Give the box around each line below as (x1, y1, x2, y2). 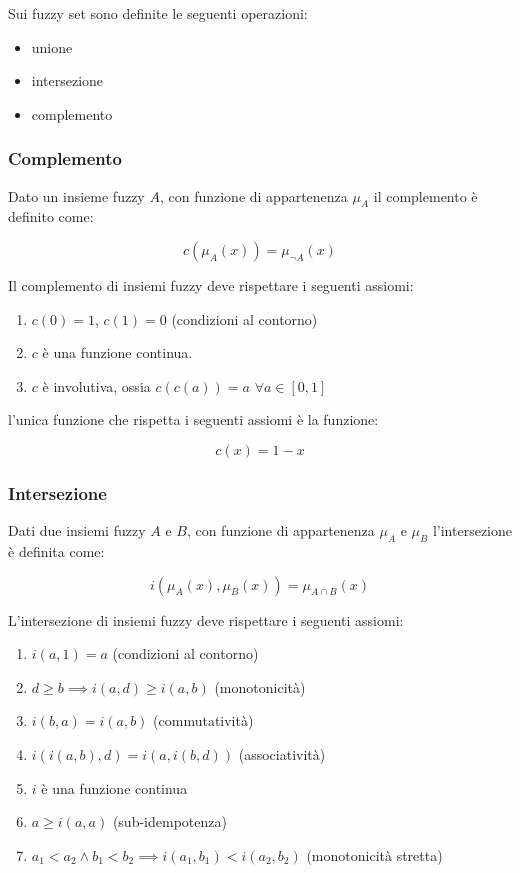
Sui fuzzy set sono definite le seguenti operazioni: (8, 3, 308, 23)
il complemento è (373, 185, 478, 206)
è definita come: (8, 540, 105, 561)
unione (31, 36, 73, 57)
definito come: (8, 206, 94, 227)
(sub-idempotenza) (112, 811, 227, 832)
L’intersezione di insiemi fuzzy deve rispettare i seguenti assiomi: (8, 609, 404, 630)
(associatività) (238, 743, 326, 764)
